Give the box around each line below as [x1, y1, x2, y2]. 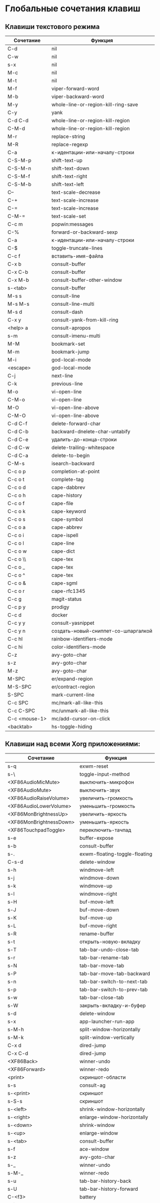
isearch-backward [51, 460, 94, 467]
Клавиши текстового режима [5, 23, 100, 31]
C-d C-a [7, 452, 28, 459]
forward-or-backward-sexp [51, 229, 118, 236]
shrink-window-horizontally [79, 1105, 145, 1112]
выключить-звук [79, 786, 120, 793]
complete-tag [51, 476, 84, 482]
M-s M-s [7, 300, 29, 307]
